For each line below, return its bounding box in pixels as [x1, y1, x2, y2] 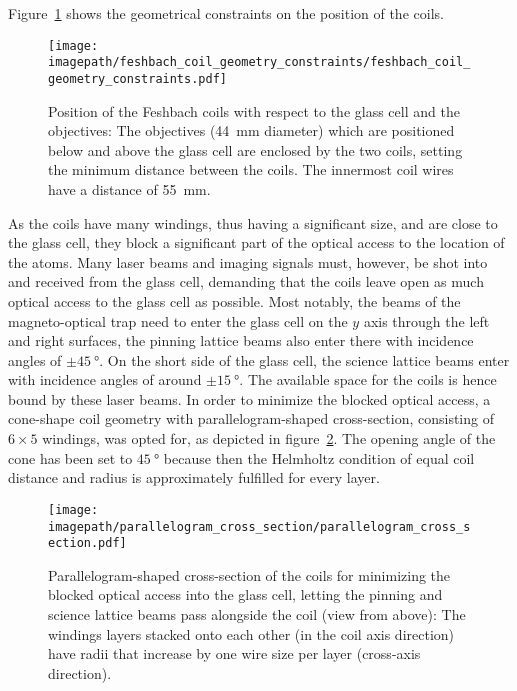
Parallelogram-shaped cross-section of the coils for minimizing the [48, 564, 451, 585]
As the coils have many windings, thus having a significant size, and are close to [8, 212, 498, 233]
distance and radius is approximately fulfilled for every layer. [8, 467, 380, 488]
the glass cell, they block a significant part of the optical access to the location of [8, 232, 505, 253]
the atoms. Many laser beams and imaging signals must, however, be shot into [8, 251, 488, 272]
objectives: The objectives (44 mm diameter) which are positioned [48, 120, 455, 141]
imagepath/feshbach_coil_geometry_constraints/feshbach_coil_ [48, 55, 471, 70]
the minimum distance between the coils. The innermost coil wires [48, 159, 454, 180]
